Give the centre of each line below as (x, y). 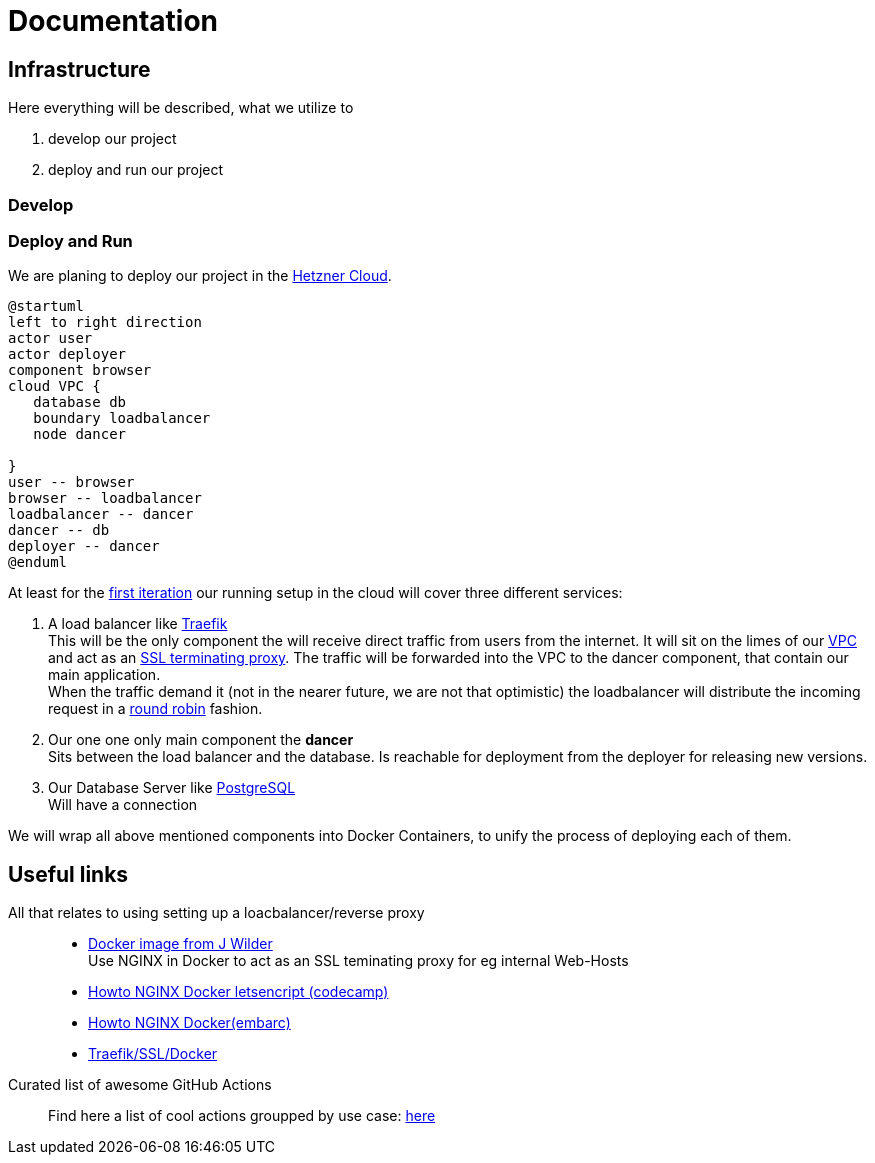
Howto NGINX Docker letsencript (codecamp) (238, 992)
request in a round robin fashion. (155, 709)
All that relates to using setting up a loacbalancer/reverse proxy (216, 913)
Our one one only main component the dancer (201, 740)
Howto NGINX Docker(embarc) (189, 1023)
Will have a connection (123, 805)
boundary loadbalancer (122, 418)
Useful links (68, 874)
